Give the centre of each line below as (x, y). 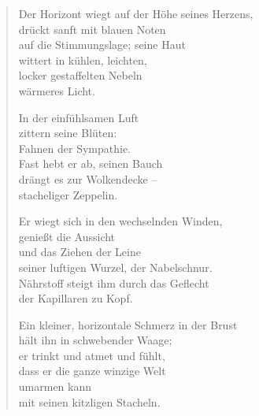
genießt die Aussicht (67, 236)
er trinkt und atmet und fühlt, (92, 355)
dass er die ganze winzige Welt (92, 371)
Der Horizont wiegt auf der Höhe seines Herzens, (136, 13)
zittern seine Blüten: (68, 133)
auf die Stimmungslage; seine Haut (102, 45)
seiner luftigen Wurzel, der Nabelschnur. (115, 267)
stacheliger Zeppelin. (68, 194)
